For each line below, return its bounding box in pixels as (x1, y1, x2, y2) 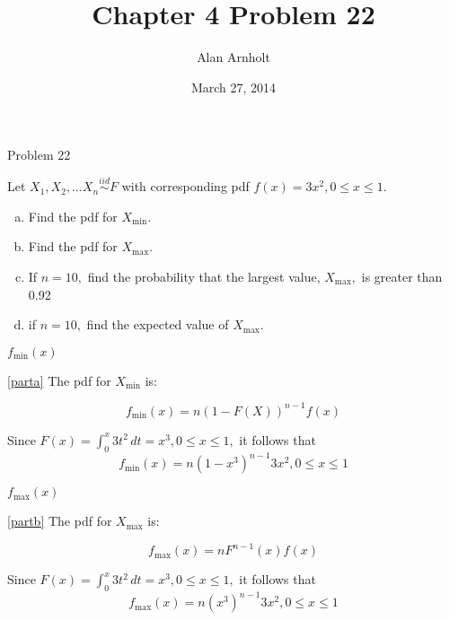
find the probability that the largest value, (87, 266, 321, 285)
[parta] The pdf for (7, 371, 111, 389)
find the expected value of (86, 315, 229, 334)
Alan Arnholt (197, 48, 270, 66)
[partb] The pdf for (7, 511, 112, 530)
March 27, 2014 (190, 77, 277, 96)
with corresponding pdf (121, 177, 250, 196)
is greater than (361, 266, 443, 285)
